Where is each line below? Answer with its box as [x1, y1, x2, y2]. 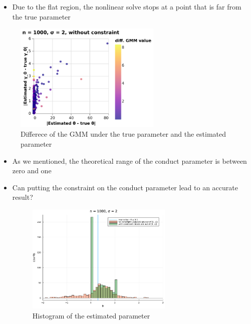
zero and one [12, 165, 52, 176]
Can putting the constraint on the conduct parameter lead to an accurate [12, 182, 238, 192]
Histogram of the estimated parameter [32, 310, 150, 320]
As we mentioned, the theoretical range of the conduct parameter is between [12, 155, 247, 166]
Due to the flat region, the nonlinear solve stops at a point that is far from [12, 2, 241, 12]
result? [12, 192, 33, 202]
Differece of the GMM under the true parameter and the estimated [21, 129, 226, 139]
